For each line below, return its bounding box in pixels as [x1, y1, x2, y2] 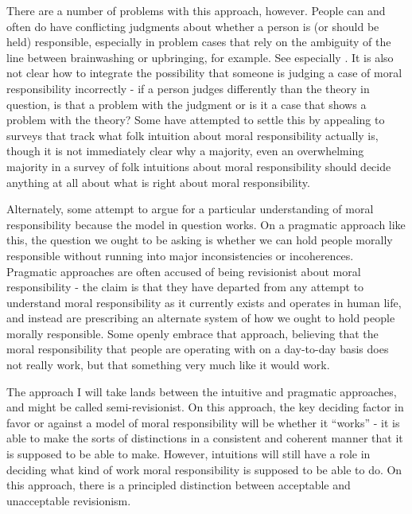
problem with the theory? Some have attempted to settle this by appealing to [6, 111, 385, 128]
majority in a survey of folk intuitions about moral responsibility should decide [6, 158, 391, 174]
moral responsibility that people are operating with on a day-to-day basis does [6, 341, 389, 357]
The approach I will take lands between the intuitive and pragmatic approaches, [6, 383, 397, 399]
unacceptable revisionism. [6, 492, 131, 508]
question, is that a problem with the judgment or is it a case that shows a [6, 95, 367, 112]
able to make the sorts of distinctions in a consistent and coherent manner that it [6, 430, 403, 446]
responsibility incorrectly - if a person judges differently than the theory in [6, 80, 370, 96]
